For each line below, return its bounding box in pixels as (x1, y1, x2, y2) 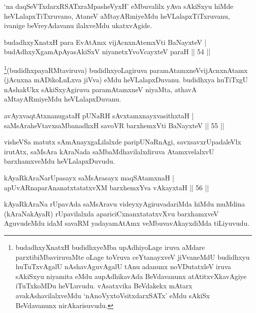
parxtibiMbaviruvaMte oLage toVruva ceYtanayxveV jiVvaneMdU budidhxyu (15, 251, 250, 262)
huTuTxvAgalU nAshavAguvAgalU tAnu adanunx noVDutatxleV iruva (15, 261, 231, 272)
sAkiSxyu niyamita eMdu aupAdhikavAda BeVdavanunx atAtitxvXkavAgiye (15, 271, 247, 281)
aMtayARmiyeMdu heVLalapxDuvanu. (4, 94, 121, 104)
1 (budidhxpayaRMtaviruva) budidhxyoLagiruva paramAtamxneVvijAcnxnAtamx (4, 63, 248, 75)
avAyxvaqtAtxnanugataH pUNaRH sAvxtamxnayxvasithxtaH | (4, 110, 194, 120)
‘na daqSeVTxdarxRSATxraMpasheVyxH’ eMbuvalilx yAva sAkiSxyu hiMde (4, 1, 233, 11)
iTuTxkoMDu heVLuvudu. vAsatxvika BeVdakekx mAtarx (15, 280, 192, 291)
